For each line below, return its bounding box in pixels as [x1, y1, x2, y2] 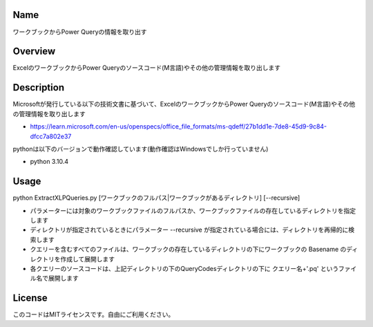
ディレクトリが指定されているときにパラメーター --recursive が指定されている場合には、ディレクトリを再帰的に [30, 225, 349, 234]
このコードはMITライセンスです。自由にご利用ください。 [12, 310, 175, 319]
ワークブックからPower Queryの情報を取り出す [12, 28, 148, 36]
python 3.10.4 [30, 158, 69, 166]
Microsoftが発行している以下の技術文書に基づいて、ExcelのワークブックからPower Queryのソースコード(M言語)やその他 [12, 100, 356, 109]
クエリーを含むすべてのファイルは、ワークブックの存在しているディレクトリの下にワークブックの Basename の [30, 245, 347, 254]
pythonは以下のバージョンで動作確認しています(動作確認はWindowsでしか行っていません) [12, 144, 269, 153]
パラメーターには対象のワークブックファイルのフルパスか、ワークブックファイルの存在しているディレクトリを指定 [30, 206, 356, 214]
